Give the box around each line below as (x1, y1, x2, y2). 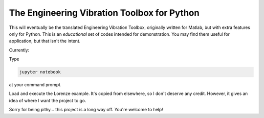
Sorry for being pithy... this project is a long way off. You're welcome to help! (9, 107, 163, 113)
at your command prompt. (9, 82, 62, 88)
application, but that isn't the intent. (9, 38, 81, 44)
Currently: (9, 47, 29, 53)
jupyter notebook (19, 69, 61, 75)
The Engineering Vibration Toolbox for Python (9, 7, 200, 18)
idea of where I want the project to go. (9, 97, 87, 103)
